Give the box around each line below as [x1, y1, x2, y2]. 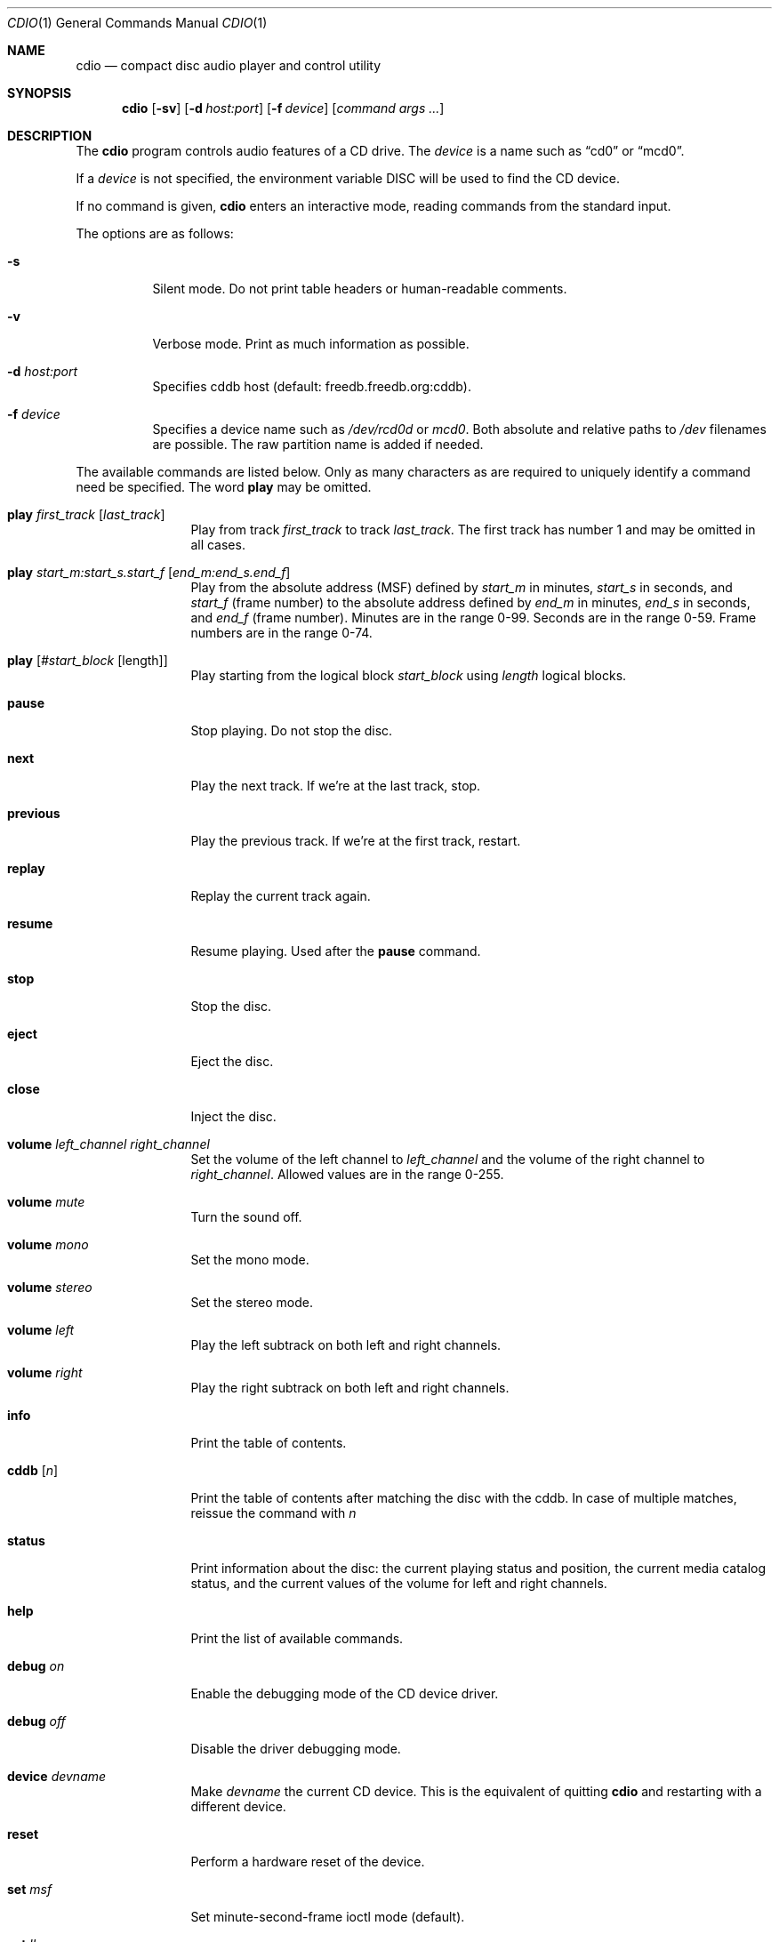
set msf [7, 1882, 52, 1897]
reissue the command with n [190, 1505, 357, 1521]
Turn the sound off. [190, 1209, 302, 1224]
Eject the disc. [190, 1054, 274, 1069]
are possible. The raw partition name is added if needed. [152, 437, 484, 452]
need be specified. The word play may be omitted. [76, 479, 372, 494]
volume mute [7, 1194, 85, 1209]
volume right [7, 1365, 83, 1380]
